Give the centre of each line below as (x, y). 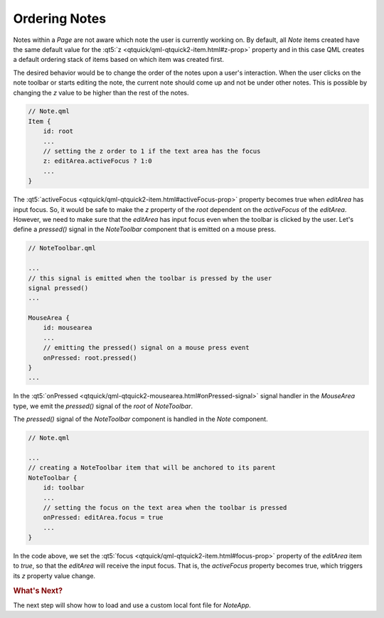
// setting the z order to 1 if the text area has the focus (152, 151)
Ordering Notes (60, 18)
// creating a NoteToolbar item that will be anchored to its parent (152, 468)
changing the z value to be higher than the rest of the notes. (101, 92)
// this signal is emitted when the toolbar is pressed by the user (150, 278)
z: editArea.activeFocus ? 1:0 (97, 161)
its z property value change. (54, 575)
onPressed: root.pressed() (90, 358)
